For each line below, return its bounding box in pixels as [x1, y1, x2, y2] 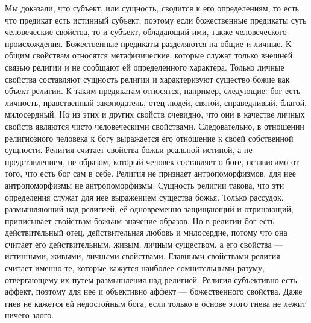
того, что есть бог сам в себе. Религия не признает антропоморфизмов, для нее [5, 167, 297, 180]
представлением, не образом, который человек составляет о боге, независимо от [5, 155, 299, 168]
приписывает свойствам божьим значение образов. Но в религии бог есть [5, 214, 275, 227]
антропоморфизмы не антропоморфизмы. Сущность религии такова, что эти [5, 178, 284, 191]
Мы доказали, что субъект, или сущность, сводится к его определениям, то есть [5, 2, 299, 14]
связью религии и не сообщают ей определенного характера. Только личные [5, 60, 284, 73]
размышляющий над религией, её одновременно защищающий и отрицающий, [5, 202, 294, 215]
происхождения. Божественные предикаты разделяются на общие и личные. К [5, 37, 292, 49]
